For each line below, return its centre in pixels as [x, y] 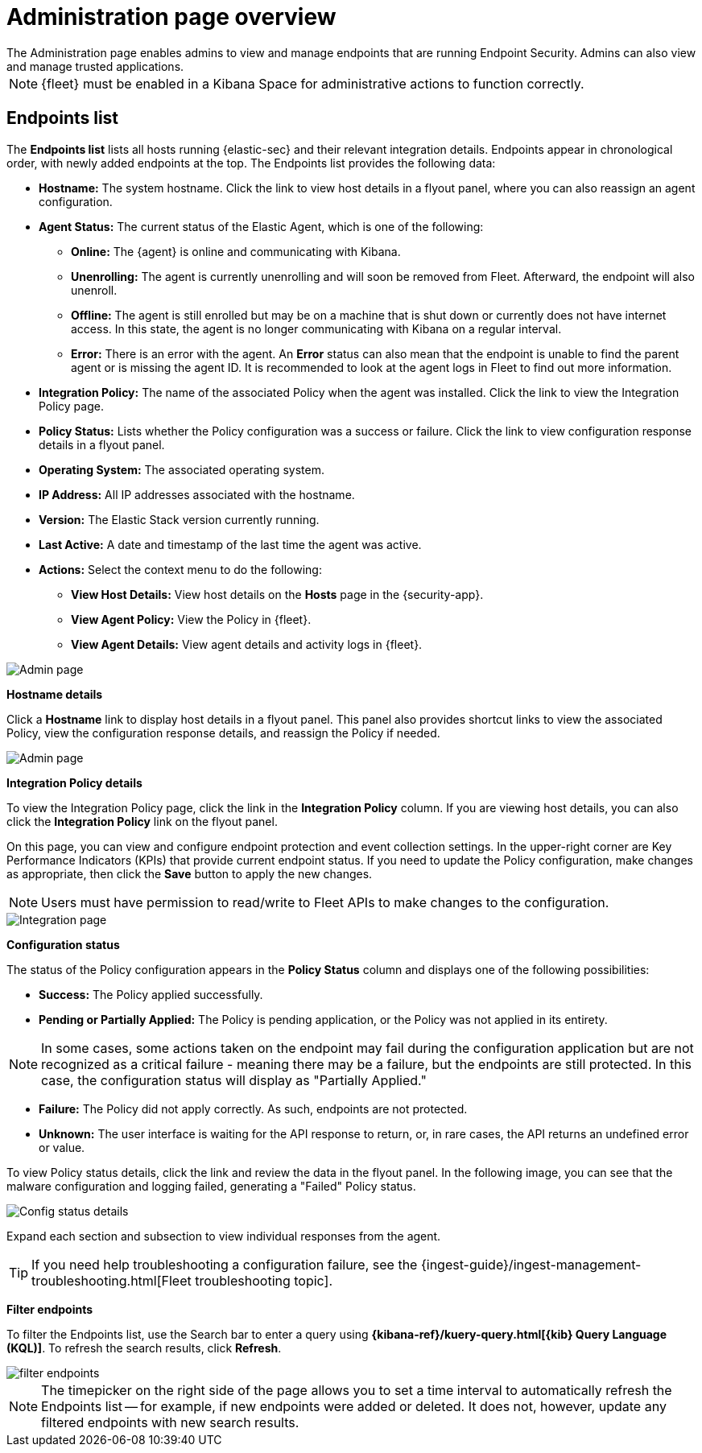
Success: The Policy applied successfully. [151, 994]
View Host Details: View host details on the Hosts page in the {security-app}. [277, 594]
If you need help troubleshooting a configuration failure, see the [225, 1264]
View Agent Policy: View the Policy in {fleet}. [191, 619]
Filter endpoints [50, 1309]
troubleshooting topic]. [264, 1280]
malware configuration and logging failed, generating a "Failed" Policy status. [211, 1186]
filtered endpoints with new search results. [170, 1422]
